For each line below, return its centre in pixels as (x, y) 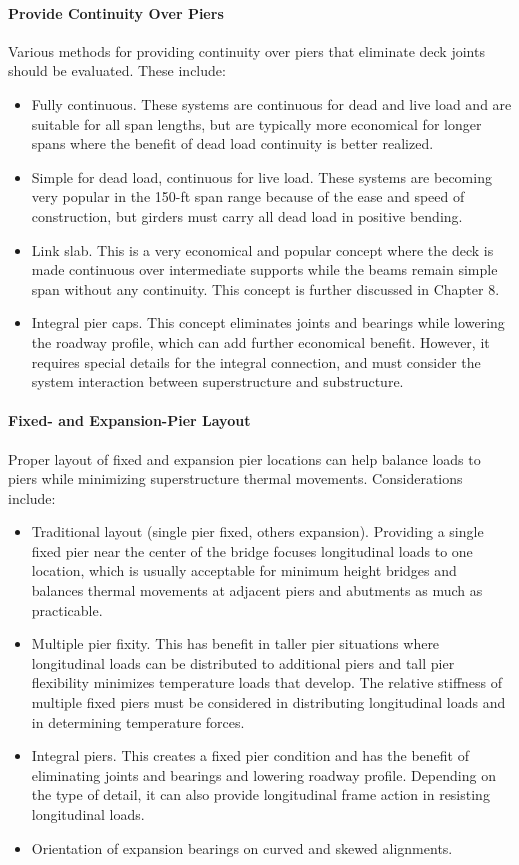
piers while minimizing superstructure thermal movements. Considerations (235, 478)
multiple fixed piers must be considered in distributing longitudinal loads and (268, 702)
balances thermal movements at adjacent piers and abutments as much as (257, 590)
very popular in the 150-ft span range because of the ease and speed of (248, 196)
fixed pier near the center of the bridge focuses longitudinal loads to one (252, 550)
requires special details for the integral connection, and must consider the (256, 361)
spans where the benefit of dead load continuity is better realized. (232, 143)
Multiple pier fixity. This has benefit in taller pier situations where (235, 643)
